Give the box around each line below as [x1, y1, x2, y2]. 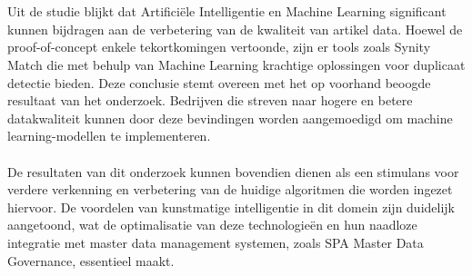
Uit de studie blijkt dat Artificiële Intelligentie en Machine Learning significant [7, 2, 447, 21]
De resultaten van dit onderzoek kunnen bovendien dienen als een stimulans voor [7, 162, 459, 181]
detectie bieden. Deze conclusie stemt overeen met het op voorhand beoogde [7, 73, 431, 92]
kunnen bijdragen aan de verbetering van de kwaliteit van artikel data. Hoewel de [7, 19, 463, 38]
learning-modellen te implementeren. [7, 126, 211, 145]
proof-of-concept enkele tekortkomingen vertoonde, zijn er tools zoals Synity [7, 37, 431, 56]
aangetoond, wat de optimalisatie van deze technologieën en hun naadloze [7, 215, 417, 234]
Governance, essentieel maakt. [7, 251, 175, 270]
